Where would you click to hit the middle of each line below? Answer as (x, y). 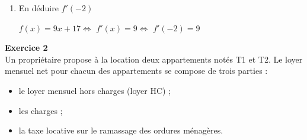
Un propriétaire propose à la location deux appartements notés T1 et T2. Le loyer (154, 59)
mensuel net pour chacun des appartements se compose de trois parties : (136, 71)
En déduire (39, 8)
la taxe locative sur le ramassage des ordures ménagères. (121, 130)
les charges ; (41, 110)
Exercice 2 (26, 48)
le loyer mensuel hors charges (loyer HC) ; (95, 90)
